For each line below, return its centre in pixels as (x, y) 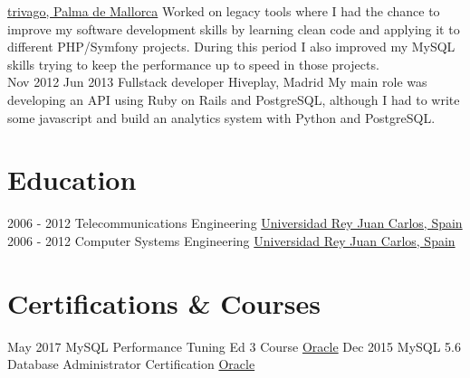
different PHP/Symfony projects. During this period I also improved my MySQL (231, 47)
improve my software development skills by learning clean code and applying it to (234, 28)
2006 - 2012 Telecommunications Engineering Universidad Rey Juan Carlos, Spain (235, 223)
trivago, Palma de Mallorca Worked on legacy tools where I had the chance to (224, 11)
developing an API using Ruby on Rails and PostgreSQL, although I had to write (234, 99)
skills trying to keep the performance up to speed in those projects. (193, 64)
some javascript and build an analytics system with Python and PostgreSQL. (221, 117)
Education (72, 180)
